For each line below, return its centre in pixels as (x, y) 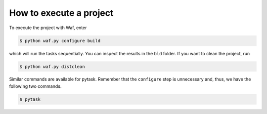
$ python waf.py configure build (60, 40)
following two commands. (35, 86)
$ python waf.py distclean (52, 66)
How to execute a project (61, 13)
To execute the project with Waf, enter (48, 28)
